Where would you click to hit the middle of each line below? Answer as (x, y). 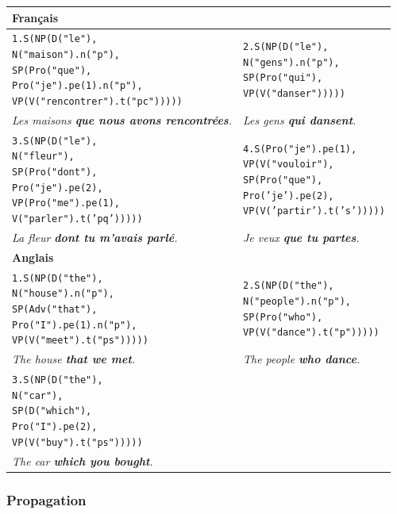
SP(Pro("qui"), (283, 78)
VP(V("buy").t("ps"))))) (77, 442)
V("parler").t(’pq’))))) (77, 219)
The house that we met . (74, 359)
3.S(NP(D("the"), (58, 380)
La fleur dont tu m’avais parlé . (95, 237)
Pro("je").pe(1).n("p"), (77, 86)
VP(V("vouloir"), (288, 165)
